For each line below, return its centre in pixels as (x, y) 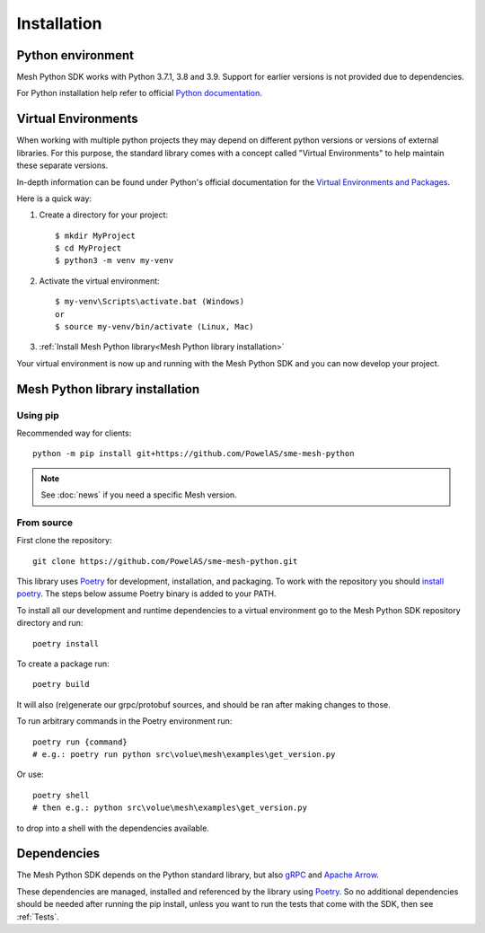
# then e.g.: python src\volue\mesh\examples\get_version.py (170, 808)
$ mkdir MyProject (96, 235)
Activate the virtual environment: (100, 281)
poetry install (66, 643)
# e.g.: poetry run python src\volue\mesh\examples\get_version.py (184, 754)
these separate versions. (62, 165)
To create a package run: (63, 664)
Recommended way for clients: (74, 433)
